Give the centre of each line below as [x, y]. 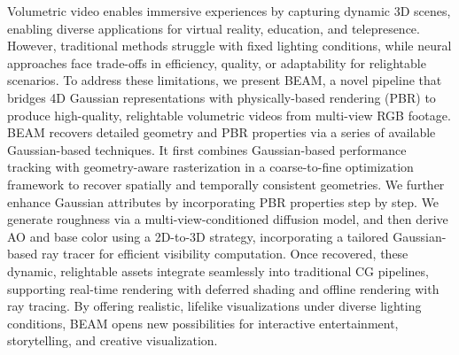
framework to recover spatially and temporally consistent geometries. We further [226, 184]
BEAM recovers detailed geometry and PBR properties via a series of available [222, 132]
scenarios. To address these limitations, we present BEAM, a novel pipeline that [225, 80]
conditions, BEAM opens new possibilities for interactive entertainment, [203, 323]
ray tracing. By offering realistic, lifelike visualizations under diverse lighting [214, 306]
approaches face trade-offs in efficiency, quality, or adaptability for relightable [217, 62]
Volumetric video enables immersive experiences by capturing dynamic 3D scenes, [229, 11]
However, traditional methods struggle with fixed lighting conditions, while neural [229, 46]
